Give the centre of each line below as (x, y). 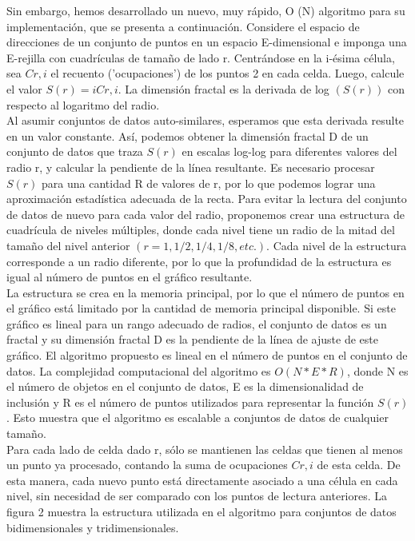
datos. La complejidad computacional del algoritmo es (139, 370)
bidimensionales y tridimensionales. (93, 527)
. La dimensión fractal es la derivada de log (223, 88)
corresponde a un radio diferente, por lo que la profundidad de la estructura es (199, 261)
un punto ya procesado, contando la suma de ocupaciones (147, 465)
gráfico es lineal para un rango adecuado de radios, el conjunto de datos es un (197, 323)
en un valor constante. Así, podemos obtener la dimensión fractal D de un (188, 135)
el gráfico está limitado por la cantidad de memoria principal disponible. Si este (201, 308)
